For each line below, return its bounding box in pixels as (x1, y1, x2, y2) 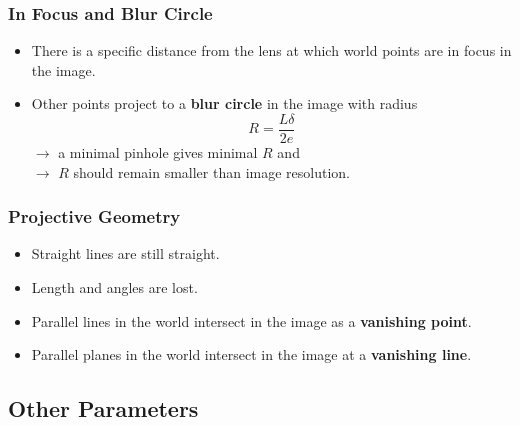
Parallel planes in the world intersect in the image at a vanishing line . (31, 344, 472, 365)
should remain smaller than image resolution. (73, 161, 350, 182)
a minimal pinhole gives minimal (58, 142, 258, 163)
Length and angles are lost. (31, 277, 198, 298)
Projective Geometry (8, 204, 181, 229)
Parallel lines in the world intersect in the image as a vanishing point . (31, 310, 472, 331)
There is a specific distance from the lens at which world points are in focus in (31, 40, 512, 61)
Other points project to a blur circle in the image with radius (31, 93, 418, 114)
